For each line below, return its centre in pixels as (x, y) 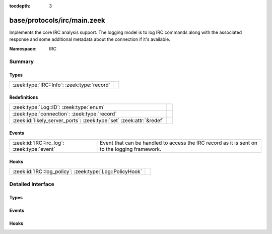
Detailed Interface (32, 184)
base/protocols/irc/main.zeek (57, 20)
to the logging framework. (130, 149)
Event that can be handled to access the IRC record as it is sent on (179, 143)
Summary (22, 62)
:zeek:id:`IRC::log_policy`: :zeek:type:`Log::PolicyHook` (77, 171)
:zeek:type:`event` (34, 149)
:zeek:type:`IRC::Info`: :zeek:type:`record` (61, 85)
